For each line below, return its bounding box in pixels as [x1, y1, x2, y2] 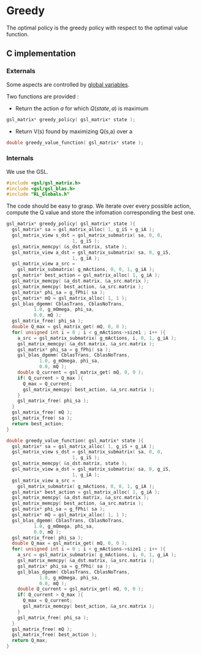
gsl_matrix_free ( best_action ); [12, 632, 97, 638]
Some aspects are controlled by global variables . [6, 80, 130, 88]
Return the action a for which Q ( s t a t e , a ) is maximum [15, 104, 149, 112]
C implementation [6, 49, 76, 59]
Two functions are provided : [6, 93, 79, 100]
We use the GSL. [6, 168, 49, 175]
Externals [6, 67, 36, 76]
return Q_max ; [12, 637, 48, 644]
